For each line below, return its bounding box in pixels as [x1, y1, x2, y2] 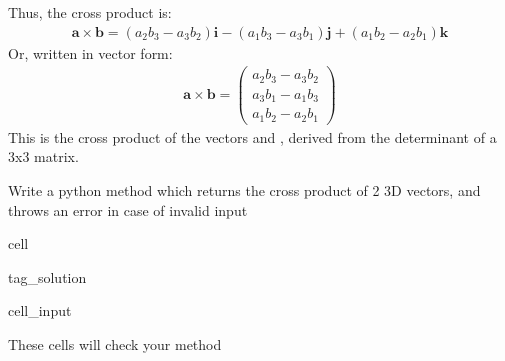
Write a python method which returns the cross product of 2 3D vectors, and [8, 179, 481, 200]
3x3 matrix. [8, 146, 79, 167]
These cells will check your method [8, 333, 222, 354]
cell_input [8, 300, 72, 321]
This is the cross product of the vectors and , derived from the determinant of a [8, 126, 497, 147]
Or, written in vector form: [8, 42, 173, 63]
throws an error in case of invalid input [8, 199, 248, 220]
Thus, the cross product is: [8, 2, 172, 22]
